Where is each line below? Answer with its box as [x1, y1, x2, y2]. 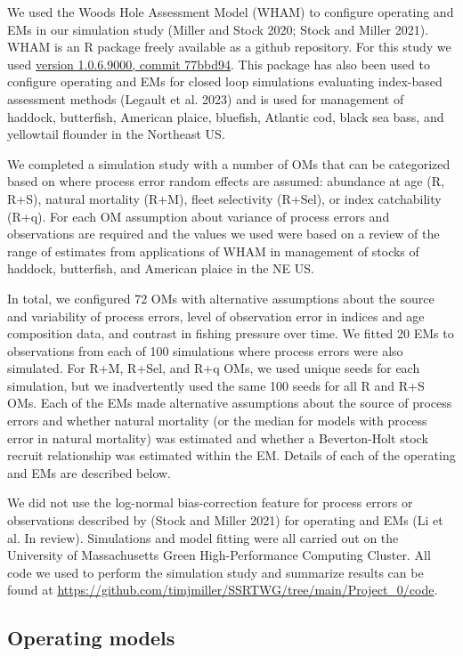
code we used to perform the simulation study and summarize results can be [7, 563, 424, 581]
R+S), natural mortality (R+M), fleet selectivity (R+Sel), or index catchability [7, 189, 442, 207]
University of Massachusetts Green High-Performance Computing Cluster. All [7, 546, 431, 564]
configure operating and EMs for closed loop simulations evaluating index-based [7, 72, 443, 91]
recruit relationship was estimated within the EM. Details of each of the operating [7, 446, 456, 465]
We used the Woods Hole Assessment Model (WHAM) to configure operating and [7, 3, 454, 20]
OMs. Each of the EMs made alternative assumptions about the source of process [7, 393, 452, 412]
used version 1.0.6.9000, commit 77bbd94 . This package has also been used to [7, 54, 430, 73]
